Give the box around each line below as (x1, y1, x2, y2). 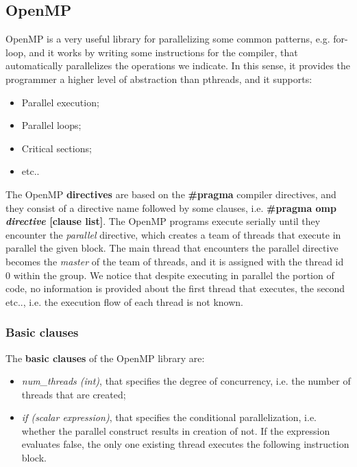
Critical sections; (21, 141, 92, 155)
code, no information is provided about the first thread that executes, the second (5, 281, 345, 296)
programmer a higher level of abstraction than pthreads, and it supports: (5, 71, 312, 86)
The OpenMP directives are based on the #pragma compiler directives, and (5, 187, 336, 201)
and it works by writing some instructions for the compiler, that (29, 45, 298, 59)
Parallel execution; (21, 95, 99, 109)
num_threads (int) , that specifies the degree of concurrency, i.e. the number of (21, 374, 351, 388)
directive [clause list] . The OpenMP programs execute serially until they (5, 214, 321, 228)
